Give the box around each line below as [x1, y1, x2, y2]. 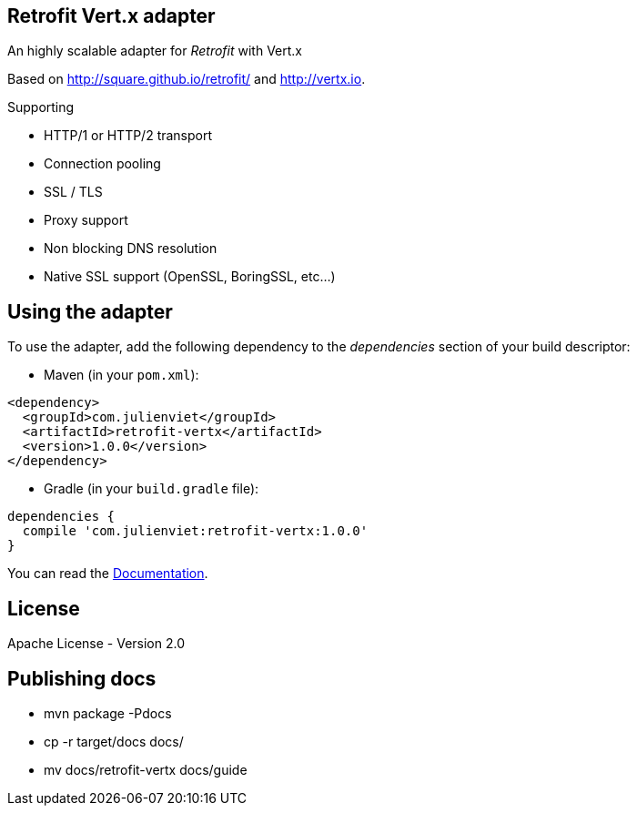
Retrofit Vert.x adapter [7, 5, 216, 27]
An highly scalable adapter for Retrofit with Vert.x [7, 43, 302, 59]
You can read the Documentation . [7, 565, 208, 582]
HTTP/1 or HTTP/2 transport [44, 127, 213, 144]
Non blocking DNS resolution [44, 240, 217, 257]
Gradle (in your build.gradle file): [44, 481, 259, 497]
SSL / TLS [44, 184, 103, 200]
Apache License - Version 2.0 [7, 635, 186, 652]
